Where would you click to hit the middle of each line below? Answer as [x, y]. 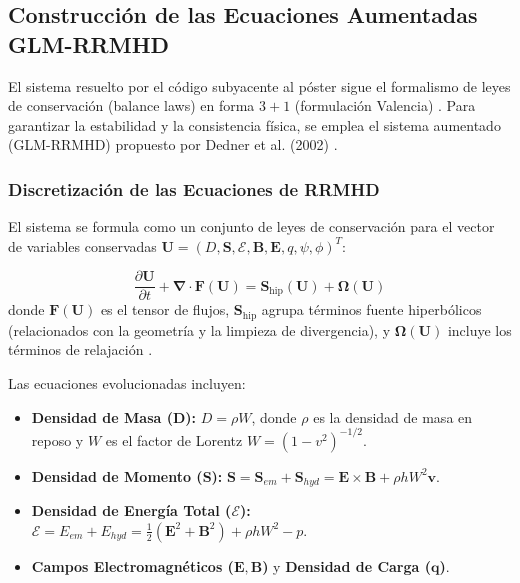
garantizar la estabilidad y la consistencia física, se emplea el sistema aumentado [254, 124]
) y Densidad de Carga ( [346, 565]
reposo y [57, 439]
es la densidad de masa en [393, 416]
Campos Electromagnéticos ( [132, 565]
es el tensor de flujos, [165, 309]
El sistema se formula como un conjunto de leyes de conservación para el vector [251, 226]
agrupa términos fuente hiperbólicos [371, 309]
